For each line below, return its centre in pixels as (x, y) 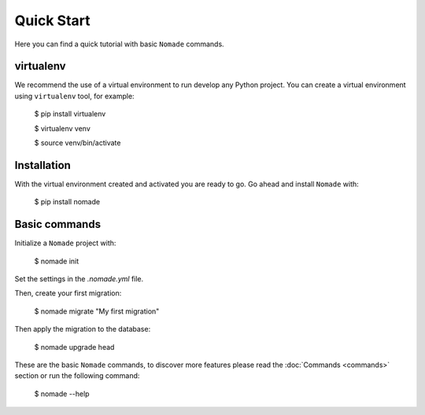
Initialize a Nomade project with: (65, 243)
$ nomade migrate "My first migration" (97, 311)
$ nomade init (57, 261)
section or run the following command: (77, 376)
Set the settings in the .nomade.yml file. (79, 279)
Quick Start (52, 20)
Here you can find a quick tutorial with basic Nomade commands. (119, 44)
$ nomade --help (62, 394)
